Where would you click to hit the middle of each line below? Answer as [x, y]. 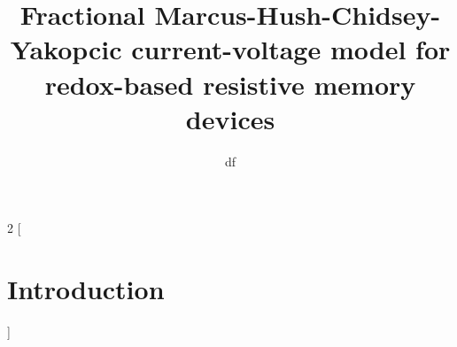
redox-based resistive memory [230, 84]
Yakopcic [66, 49]
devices [230, 118]
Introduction [86, 289]
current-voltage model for [291, 49]
